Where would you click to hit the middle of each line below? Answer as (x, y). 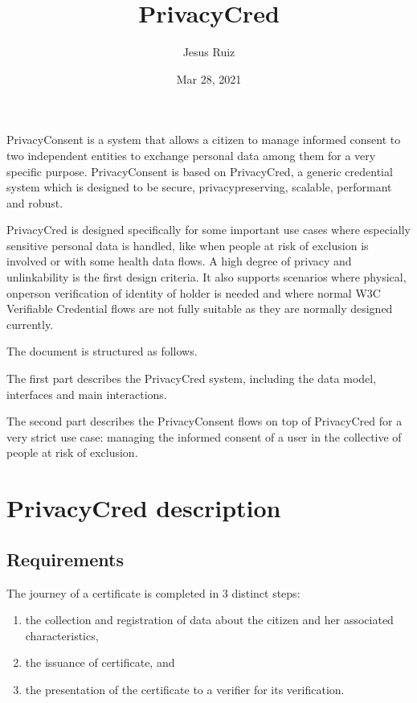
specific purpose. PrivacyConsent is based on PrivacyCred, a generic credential (200, 171)
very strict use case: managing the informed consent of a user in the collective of (204, 436)
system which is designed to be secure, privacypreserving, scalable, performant (199, 187)
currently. (30, 324)
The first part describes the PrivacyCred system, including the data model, (192, 378)
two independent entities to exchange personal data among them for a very (191, 155)
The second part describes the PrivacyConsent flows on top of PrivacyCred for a (204, 421)
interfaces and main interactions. (87, 394)
